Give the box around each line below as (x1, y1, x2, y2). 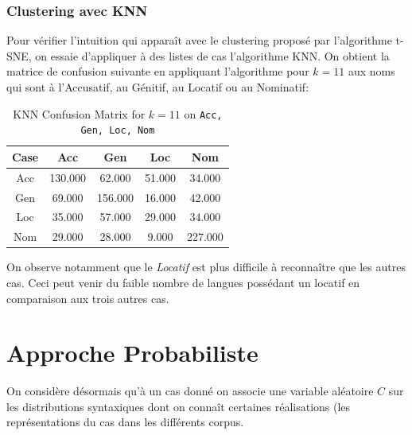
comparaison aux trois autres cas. (6, 289, 169, 306)
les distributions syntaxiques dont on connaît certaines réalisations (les (6, 398, 351, 414)
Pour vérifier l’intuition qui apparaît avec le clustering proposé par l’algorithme (6, 32, 392, 49)
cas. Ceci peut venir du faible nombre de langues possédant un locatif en (6, 274, 360, 290)
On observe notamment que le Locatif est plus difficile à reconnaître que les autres (6, 258, 406, 275)
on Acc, (184, 105, 223, 122)
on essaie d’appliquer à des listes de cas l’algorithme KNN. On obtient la (35, 47, 390, 64)
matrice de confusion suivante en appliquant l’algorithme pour (6, 63, 309, 80)
